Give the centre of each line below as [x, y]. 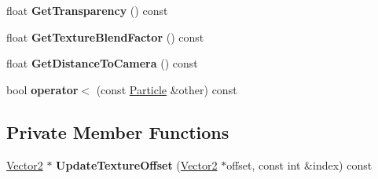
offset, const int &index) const [299, 164]
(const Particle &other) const [167, 89]
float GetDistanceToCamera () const [102, 63]
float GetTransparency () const [87, 10]
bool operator [42, 89]
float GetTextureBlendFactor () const [105, 37]
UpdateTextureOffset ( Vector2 [137, 164]
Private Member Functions [118, 132]
